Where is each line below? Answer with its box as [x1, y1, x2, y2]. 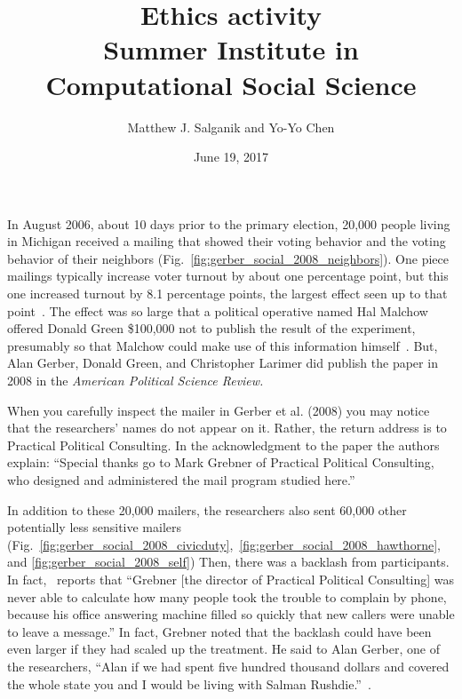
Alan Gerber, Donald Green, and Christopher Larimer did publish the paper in [7, 353, 438, 372]
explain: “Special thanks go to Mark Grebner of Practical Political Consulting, [7, 453, 434, 472]
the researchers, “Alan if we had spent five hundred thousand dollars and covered [7, 656, 450, 675]
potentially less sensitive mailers [7, 518, 182, 536]
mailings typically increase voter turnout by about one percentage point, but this [7, 266, 449, 285]
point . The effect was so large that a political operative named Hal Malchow [7, 301, 428, 320]
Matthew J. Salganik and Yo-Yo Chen [127, 117, 335, 136]
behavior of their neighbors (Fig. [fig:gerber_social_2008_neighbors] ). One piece [7, 249, 449, 267]
